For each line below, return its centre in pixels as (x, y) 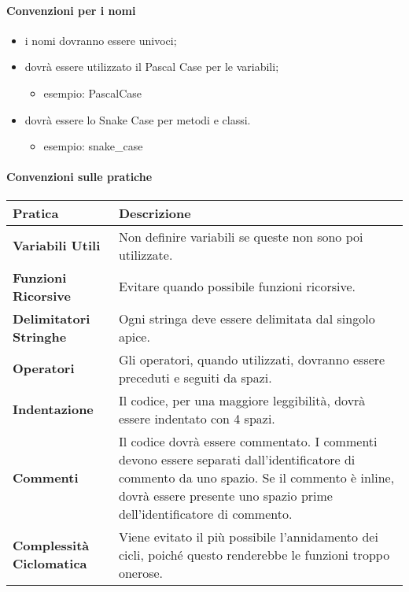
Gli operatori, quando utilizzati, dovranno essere (252, 359)
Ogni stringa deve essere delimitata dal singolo (247, 318)
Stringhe (40, 336)
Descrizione (155, 213)
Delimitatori (52, 318)
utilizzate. (146, 254)
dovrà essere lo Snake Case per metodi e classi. (138, 119)
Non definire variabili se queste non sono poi (241, 236)
